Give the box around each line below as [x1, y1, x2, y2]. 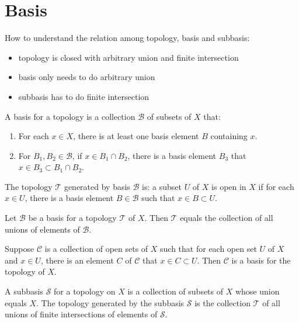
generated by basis [64, 180, 130, 192]
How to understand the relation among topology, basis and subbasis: [5, 32, 250, 44]
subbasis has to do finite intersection [18, 90, 149, 102]
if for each [258, 180, 294, 192]
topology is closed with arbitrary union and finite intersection [18, 51, 239, 63]
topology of [5, 265, 45, 278]
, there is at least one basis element [73, 130, 199, 142]
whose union [235, 285, 280, 297]
